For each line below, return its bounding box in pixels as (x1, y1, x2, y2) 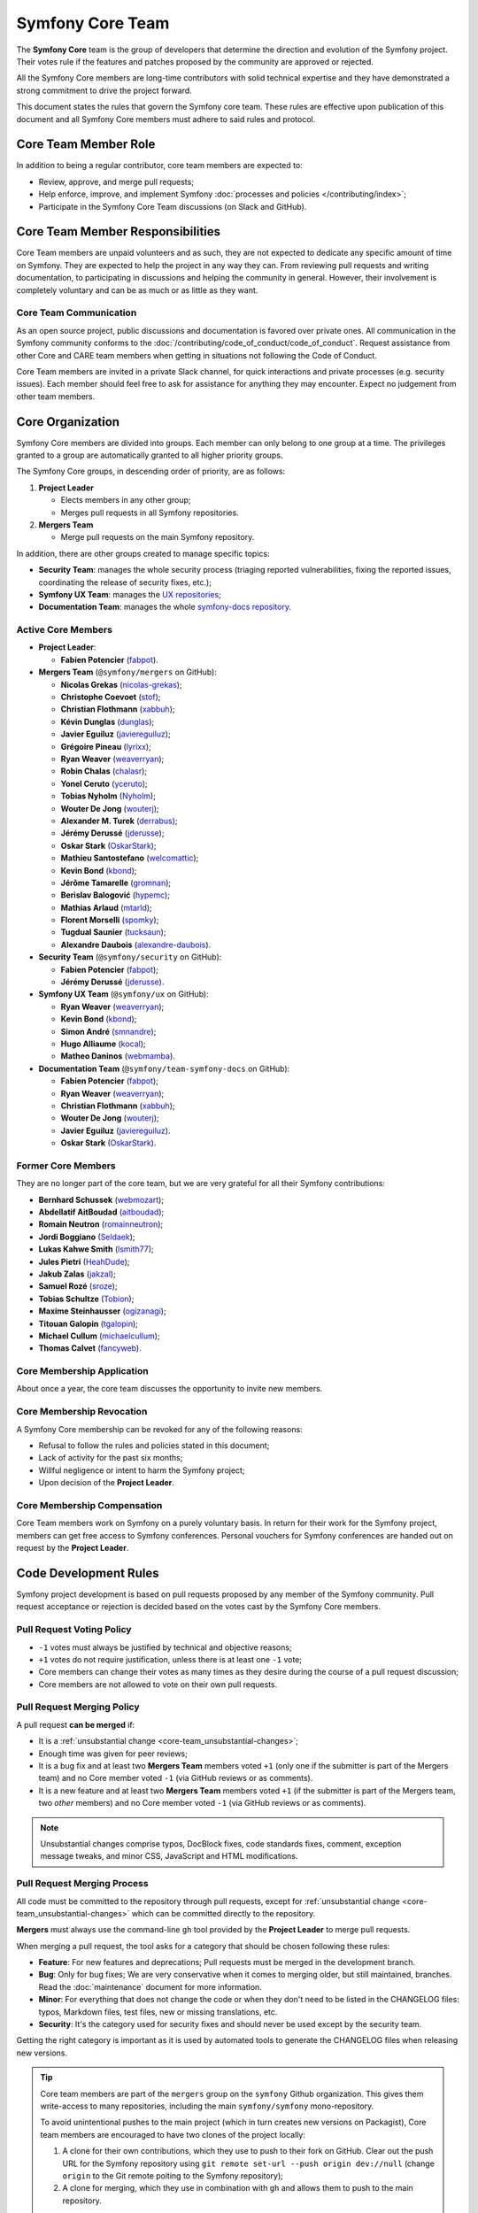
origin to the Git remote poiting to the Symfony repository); (62, 2170, 283, 2181)
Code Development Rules (16, 1565, 159, 1580)
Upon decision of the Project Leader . (38, 1477, 174, 1488)
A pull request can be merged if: (16, 1719, 135, 1730)
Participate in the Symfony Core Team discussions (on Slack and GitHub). (38, 201, 307, 212)
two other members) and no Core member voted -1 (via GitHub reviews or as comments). (38, 1798, 366, 1808)
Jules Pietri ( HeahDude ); (38, 1256, 130, 1267)
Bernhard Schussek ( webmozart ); (38, 1194, 164, 1205)
